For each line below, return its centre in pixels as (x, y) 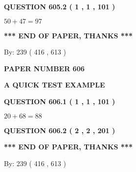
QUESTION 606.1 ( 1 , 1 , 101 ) (60, 101)
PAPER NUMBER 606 (44, 68)
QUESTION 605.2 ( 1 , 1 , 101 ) (60, 6)
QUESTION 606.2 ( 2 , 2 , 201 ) (60, 130)
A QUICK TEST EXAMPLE (55, 85)
